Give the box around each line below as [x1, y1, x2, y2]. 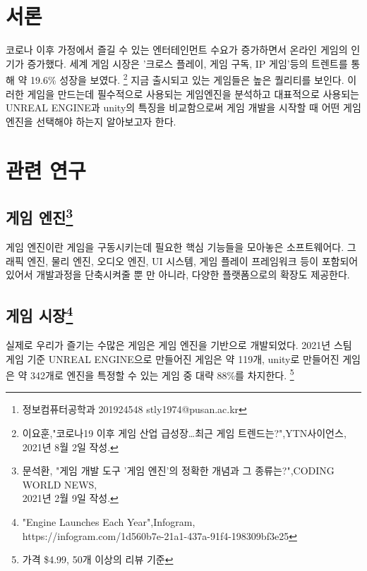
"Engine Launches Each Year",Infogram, [22, 514, 195, 529]
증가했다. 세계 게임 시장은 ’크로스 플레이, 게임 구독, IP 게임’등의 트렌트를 [27, 56, 348, 70]
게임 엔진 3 [6, 204, 73, 228]
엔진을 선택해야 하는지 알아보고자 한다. [6, 113, 176, 128]
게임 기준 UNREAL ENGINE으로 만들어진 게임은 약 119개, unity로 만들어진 [6, 351, 339, 366]
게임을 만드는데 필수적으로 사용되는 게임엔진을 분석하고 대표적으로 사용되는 [27, 86, 359, 101]
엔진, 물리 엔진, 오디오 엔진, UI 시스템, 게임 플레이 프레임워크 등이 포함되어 [27, 253, 359, 268]
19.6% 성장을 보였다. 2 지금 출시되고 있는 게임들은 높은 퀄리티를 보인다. [30, 70, 344, 87]
